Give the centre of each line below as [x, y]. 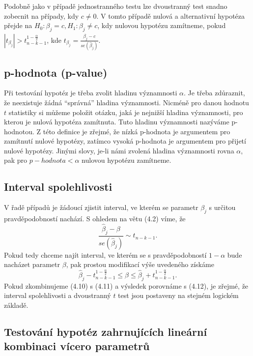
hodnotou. [19, 131]
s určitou [222, 207]
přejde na [18, 25]
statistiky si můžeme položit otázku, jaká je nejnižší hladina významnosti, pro [126, 112]
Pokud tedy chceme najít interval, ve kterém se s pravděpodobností [105, 254]
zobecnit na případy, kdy [42, 15]
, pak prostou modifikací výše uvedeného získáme [140, 264]
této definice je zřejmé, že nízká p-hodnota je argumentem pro [137, 131]
